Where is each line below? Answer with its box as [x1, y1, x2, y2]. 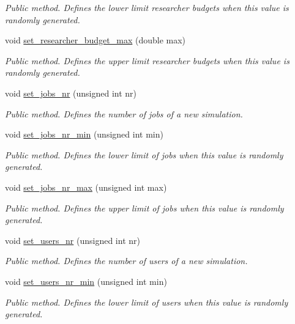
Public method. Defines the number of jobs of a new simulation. [5, 107, 243, 120]
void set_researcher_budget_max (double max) [5, 34, 186, 46]
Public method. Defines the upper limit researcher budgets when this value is [5, 54, 289, 67]
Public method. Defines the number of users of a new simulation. [5, 254, 248, 267]
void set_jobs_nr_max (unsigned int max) [5, 180, 167, 193]
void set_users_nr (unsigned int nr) [5, 234, 140, 246]
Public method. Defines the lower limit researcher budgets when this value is [5, 1, 289, 13]
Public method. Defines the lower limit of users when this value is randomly [5, 295, 288, 308]
